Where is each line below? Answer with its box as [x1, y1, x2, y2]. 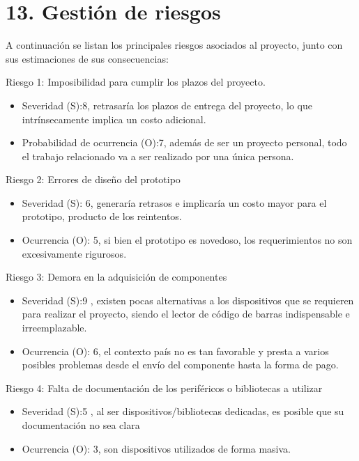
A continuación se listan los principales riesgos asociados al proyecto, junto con [6, 38, 343, 52]
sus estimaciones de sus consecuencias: [6, 51, 169, 65]
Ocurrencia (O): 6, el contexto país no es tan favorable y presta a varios [22, 343, 329, 358]
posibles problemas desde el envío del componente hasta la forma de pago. [22, 357, 339, 372]
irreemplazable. [22, 320, 87, 335]
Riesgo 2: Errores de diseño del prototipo [6, 172, 181, 187]
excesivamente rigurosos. [22, 246, 127, 260]
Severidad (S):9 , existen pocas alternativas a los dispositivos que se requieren [22, 292, 354, 307]
